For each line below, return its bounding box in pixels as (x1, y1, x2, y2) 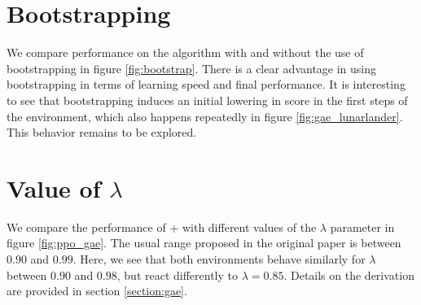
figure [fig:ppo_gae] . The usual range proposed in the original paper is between (7, 234, 401, 251)
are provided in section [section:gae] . (7, 282, 187, 299)
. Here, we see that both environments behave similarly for (72, 251, 366, 267)
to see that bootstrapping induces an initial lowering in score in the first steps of (7, 91, 408, 108)
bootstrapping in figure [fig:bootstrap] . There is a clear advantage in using (7, 59, 377, 76)
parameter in (330, 218, 395, 235)
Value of (7, 171, 101, 204)
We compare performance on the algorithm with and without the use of (7, 44, 364, 61)
